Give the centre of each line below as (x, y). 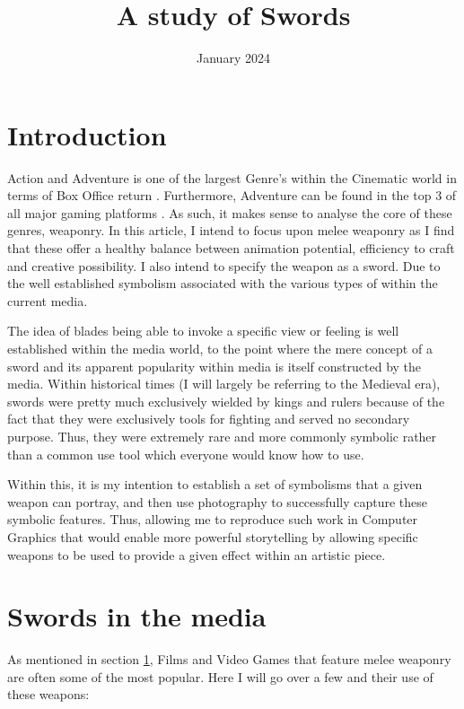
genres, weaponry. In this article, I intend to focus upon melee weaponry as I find (231, 230)
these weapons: (48, 694)
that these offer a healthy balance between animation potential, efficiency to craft (231, 248)
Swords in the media (137, 616)
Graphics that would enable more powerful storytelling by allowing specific (213, 536)
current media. (48, 300)
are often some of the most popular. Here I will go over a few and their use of (220, 676)
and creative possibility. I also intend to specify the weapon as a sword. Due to (224, 265)
